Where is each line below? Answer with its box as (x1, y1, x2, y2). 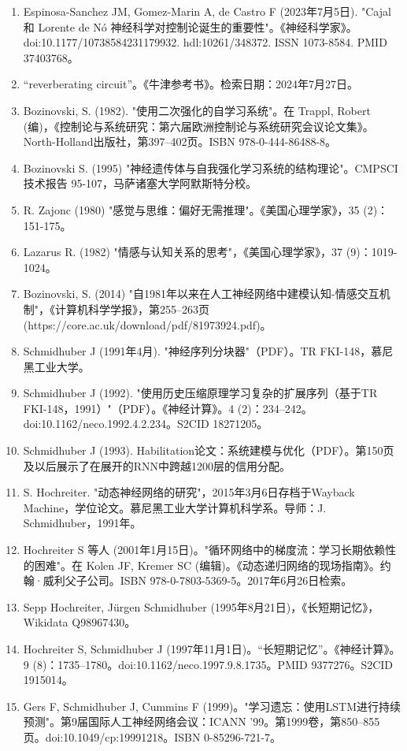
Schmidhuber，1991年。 (23, 515, 142, 531)
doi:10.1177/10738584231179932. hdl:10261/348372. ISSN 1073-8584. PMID (23, 34, 387, 50)
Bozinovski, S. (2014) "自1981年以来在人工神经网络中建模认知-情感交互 (23, 285, 379, 302)
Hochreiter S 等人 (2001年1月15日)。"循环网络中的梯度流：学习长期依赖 (23, 541, 385, 558)
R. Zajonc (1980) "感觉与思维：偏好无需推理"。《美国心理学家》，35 (23, 201, 360, 217)
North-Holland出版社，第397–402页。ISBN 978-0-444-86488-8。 (23, 133, 337, 150)
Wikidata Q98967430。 (23, 614, 136, 630)
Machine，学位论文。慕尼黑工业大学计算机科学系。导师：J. (23, 499, 327, 515)
